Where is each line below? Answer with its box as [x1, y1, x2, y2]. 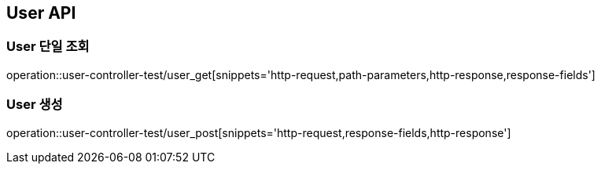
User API [6, 3, 76, 23]
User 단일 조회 [6, 38, 90, 55]
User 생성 [6, 96, 63, 113]
